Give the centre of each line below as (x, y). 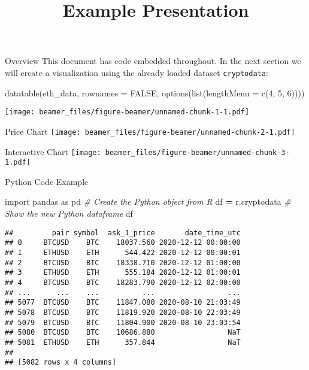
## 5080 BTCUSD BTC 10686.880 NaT (123, 333)
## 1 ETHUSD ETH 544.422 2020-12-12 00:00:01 (123, 252)
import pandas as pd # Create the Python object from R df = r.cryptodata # (148, 201)
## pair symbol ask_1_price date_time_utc (123, 233)
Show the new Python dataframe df (69, 213)
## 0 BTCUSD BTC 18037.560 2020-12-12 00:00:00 (123, 243)
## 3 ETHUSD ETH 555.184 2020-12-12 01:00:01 (123, 273)
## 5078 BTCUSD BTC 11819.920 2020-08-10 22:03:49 (123, 312)
